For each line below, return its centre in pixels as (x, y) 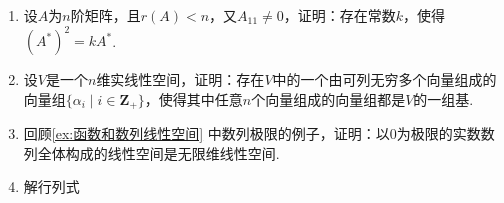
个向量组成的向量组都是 (328, 98)
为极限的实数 (438, 133)
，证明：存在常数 (339, 15)
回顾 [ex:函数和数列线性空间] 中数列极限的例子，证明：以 (206, 133)
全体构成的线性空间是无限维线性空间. (158, 152)
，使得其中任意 (193, 98)
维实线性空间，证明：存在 (180, 79)
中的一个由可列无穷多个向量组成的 (384, 79)
